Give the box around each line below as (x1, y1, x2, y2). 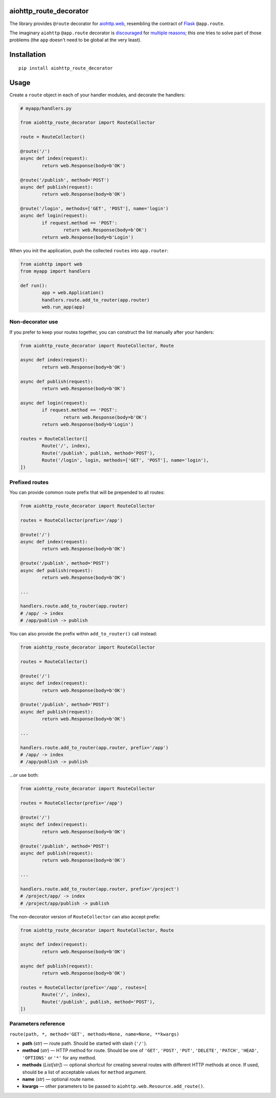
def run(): (20, 282, 48, 289)
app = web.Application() (41, 290, 104, 296)
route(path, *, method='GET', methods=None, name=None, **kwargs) (9, 1031, 180, 1037)
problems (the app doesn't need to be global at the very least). (9, 37, 142, 43)
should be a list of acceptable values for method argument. (22, 1069, 147, 1075)
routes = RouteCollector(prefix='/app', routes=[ (20, 984, 147, 990)
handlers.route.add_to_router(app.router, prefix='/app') (20, 744, 169, 751)
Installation (9, 50, 46, 59)
